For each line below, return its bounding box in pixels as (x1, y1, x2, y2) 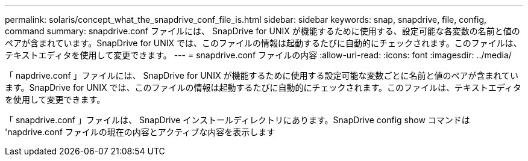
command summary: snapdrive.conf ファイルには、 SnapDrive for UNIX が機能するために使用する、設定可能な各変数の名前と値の (5, 26, 520, 36)
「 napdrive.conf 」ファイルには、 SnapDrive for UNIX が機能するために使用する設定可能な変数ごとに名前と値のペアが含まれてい (5, 70, 518, 80)
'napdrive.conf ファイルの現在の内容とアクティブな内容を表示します (5, 127, 275, 137)
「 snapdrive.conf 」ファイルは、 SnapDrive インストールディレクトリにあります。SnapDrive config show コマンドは (5, 115, 470, 125)
